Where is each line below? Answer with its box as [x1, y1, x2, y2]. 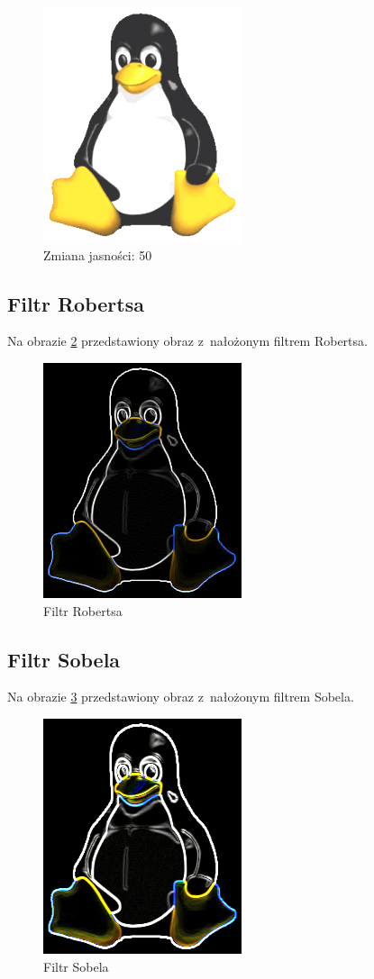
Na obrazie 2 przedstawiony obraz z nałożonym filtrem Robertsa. [7, 331, 368, 350]
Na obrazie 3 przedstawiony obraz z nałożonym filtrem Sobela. [7, 687, 354, 706]
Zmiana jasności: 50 [43, 245, 152, 264]
